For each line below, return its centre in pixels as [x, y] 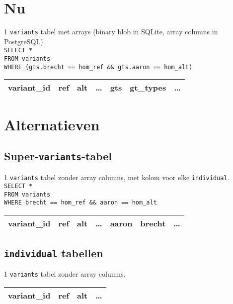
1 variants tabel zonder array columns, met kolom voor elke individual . [117, 177]
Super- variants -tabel [58, 156]
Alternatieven [52, 124]
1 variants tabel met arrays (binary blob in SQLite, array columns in [111, 32]
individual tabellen [54, 253]
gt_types [148, 88]
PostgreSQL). [25, 41]
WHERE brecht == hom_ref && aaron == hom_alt [80, 203]
